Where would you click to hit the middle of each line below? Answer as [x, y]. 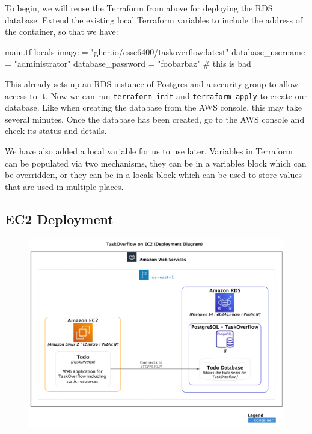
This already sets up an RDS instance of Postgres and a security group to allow [151, 83]
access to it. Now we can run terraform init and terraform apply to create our [156, 95]
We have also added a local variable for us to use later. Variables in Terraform [149, 151]
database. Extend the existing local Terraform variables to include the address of [154, 20]
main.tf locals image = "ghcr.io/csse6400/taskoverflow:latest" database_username [155, 51]
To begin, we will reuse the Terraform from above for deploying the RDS [139, 8]
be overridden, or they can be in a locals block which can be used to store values [153, 175]
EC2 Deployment [59, 219]
